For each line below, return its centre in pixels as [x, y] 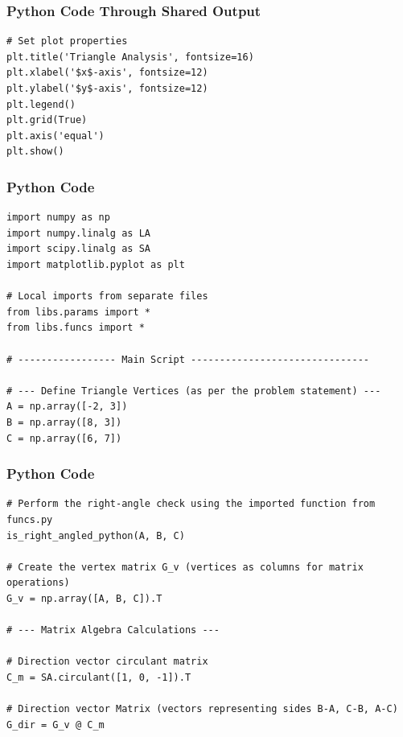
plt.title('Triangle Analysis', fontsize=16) [130, 57]
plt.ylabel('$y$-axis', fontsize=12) [107, 89]
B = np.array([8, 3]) [64, 422]
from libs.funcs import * [76, 328]
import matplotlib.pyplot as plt [96, 264]
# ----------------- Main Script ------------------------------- [188, 359]
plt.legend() [41, 104]
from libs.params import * [78, 312]
